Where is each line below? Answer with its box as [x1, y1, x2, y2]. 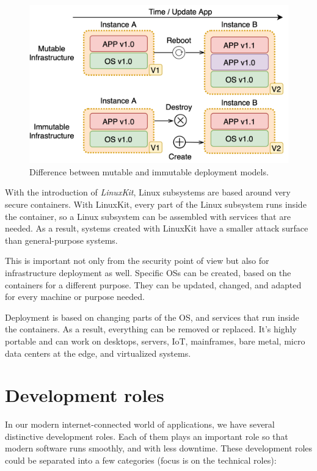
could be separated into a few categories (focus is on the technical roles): [5, 454, 277, 467]
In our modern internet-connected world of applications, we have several [5, 418, 275, 431]
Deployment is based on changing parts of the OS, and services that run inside [5, 310, 299, 323]
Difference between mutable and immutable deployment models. [29, 165, 269, 178]
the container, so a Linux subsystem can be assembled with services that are [5, 210, 291, 222]
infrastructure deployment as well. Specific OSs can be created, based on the [5, 266, 291, 279]
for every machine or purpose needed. [5, 290, 145, 303]
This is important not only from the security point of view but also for [5, 254, 269, 267]
